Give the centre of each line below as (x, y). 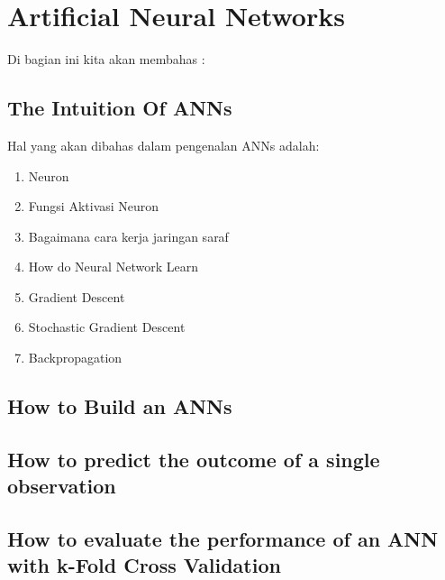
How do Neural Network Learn (113, 267)
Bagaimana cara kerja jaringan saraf (128, 236)
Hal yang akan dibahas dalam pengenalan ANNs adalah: (163, 145)
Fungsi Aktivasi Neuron (94, 206)
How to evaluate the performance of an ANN (223, 539)
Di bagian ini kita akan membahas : (106, 59)
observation (62, 486)
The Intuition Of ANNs (120, 108)
